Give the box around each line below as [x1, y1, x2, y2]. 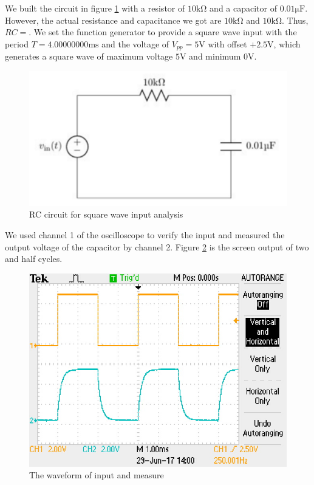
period [5, 37, 29, 50]
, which [273, 37, 301, 50]
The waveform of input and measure [29, 469, 164, 481]
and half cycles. [5, 252, 63, 265]
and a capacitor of [210, 2, 277, 14]
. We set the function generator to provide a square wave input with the [29, 26, 297, 38]
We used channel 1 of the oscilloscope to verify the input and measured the [5, 228, 285, 241]
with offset [208, 37, 247, 50]
